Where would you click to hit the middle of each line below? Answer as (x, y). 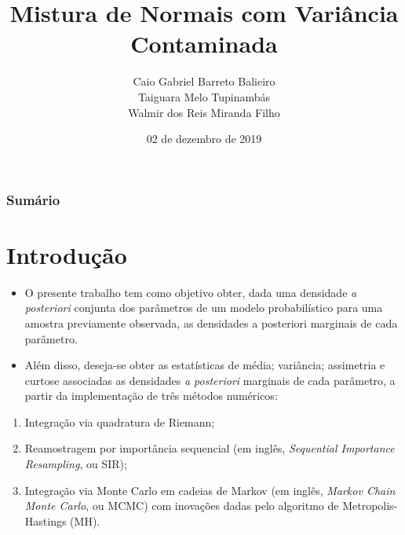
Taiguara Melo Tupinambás (204, 96)
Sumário (33, 199)
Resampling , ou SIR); (76, 464)
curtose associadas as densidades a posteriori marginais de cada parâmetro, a (210, 380)
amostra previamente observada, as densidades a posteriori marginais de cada (211, 322)
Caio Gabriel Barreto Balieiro (204, 81)
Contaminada (204, 44)
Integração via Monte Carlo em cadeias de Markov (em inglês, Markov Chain (210, 490)
